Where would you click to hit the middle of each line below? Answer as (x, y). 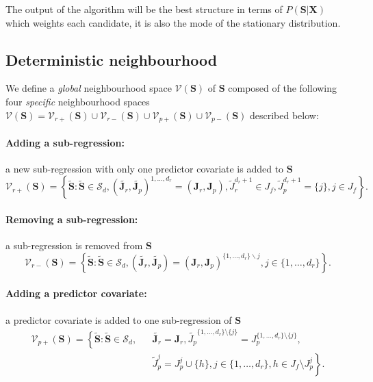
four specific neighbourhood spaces (78, 101)
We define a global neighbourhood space (89, 88)
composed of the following (283, 88)
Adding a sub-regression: (65, 142)
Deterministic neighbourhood (112, 59)
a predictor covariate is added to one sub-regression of (119, 319)
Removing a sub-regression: (72, 219)
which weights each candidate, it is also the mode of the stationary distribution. (173, 22)
